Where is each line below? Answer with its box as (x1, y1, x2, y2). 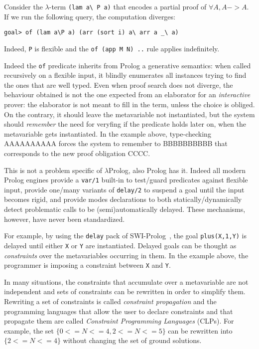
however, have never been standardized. (4, 213, 125, 224)
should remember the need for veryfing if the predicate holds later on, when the (4, 119, 247, 129)
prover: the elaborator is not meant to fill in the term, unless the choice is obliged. (4, 99, 255, 109)
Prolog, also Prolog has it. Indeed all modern (108, 165, 246, 175)
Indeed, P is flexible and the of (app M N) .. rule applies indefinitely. (4, 43, 220, 53)
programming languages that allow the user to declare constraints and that (4, 306, 233, 316)
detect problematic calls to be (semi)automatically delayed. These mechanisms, (4, 204, 246, 214)
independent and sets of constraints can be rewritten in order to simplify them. (4, 286, 246, 297)
